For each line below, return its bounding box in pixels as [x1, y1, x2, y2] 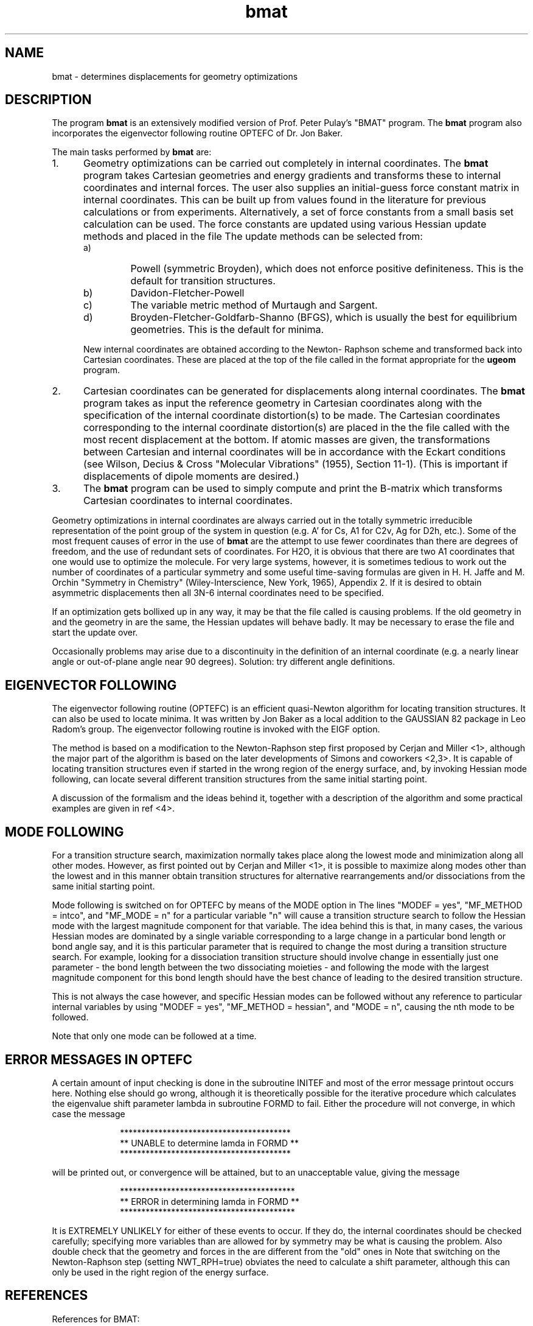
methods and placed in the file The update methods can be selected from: [83, 230, 423, 243]
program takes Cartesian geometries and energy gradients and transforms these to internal [83, 169, 501, 182]
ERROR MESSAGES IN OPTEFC [5, 1051, 193, 1067]
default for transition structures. [130, 275, 276, 287]
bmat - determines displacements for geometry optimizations [52, 71, 298, 82]
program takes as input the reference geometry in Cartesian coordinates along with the [83, 397, 482, 410]
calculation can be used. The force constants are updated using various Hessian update [83, 218, 487, 231]
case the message [52, 1108, 125, 1119]
